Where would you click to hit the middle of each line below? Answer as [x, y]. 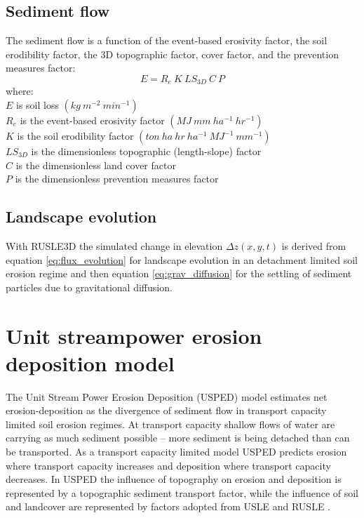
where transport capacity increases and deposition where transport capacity [168, 465]
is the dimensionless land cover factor [96, 165]
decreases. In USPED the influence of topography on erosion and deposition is [174, 479]
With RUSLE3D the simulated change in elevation [114, 246]
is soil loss [38, 105]
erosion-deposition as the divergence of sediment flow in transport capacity [166, 410]
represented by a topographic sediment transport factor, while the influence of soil [182, 492]
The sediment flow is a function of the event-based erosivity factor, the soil [167, 40]
